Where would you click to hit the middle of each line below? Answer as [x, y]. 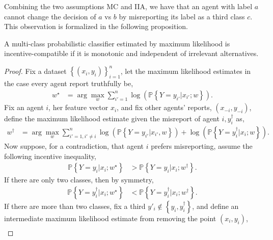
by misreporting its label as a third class [182, 16]
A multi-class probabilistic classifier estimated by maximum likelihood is [117, 43]
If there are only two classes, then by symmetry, [79, 180]
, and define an [215, 206]
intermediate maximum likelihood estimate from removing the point [110, 218]
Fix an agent [24, 107]
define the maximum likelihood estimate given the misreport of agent [112, 118]
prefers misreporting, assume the [202, 145]
